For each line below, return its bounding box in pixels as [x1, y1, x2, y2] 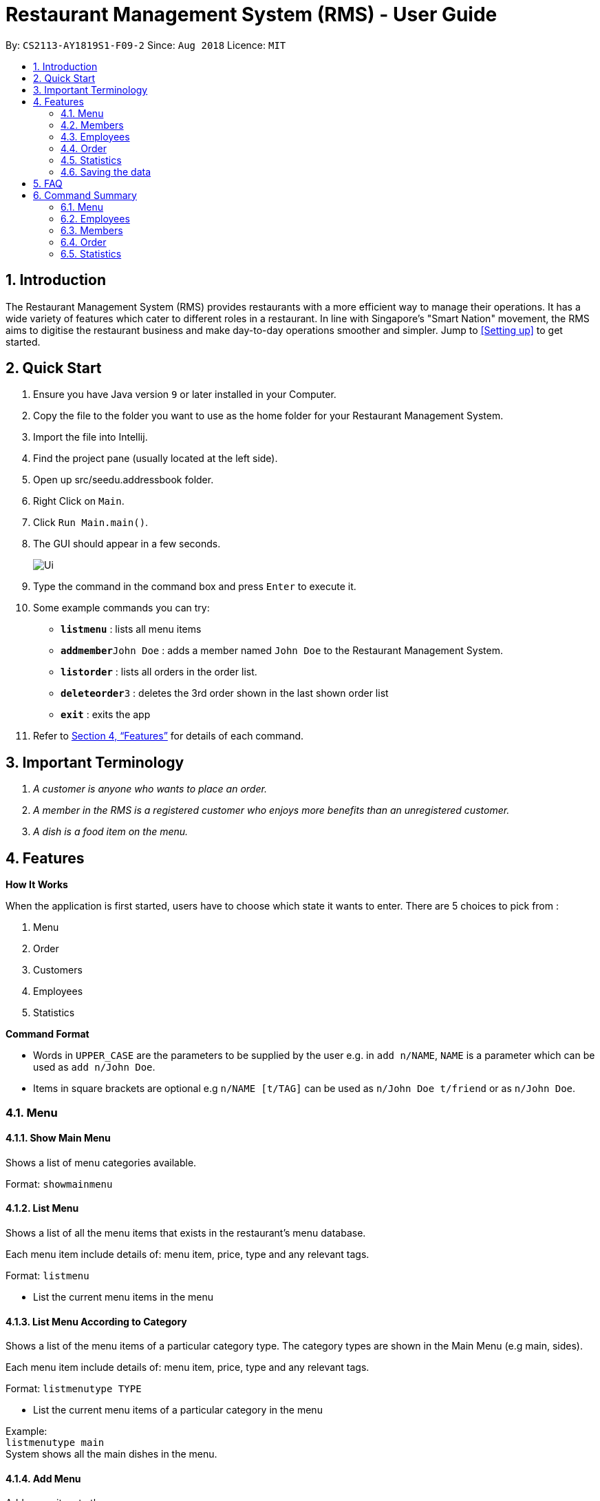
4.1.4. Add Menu [6, 1472, 81, 1484]
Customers [33, 964, 83, 976]
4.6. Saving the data [61, 165, 151, 178]
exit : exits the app [61, 708, 151, 721]
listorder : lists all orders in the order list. [61, 666, 257, 678]
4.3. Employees [61, 130, 130, 143]
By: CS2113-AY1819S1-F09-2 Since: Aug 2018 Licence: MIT [6, 39, 286, 51]
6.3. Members [61, 224, 123, 236]
